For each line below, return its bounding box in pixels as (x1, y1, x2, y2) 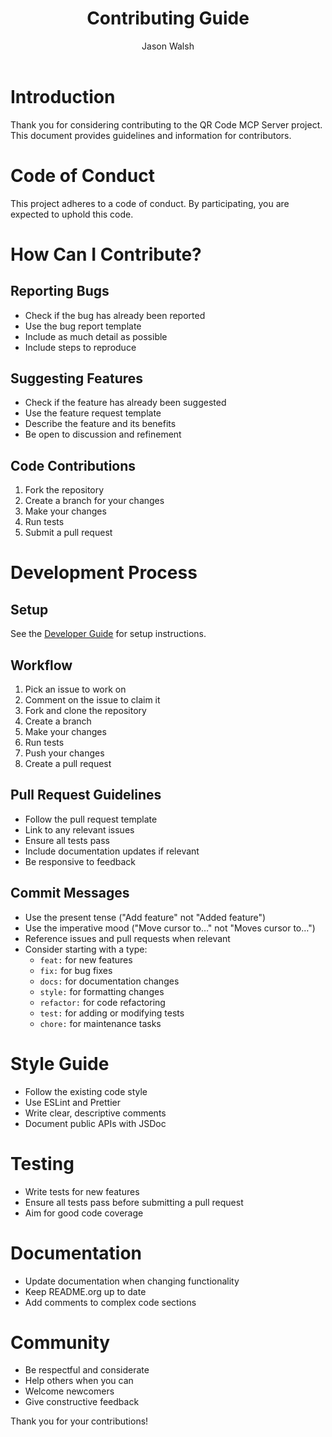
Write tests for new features (24, 1185, 140, 1197)
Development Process (10, 562, 198, 584)
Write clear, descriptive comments (24, 1107, 167, 1119)
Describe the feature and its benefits (24, 418, 177, 430)
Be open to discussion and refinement (24, 428, 182, 441)
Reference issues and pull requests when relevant (24, 932, 231, 944)
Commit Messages (10, 885, 130, 902)
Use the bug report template (24, 320, 142, 332)
